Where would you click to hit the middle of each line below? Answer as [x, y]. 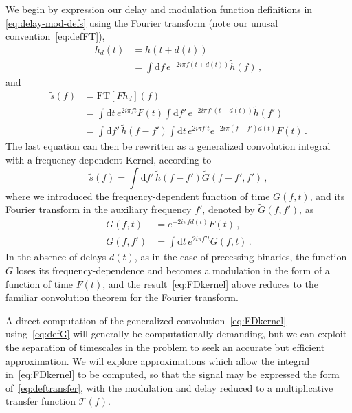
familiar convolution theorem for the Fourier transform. [122, 297]
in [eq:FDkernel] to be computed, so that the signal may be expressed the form [173, 374]
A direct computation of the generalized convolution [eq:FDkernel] [146, 320]
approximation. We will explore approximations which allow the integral [158, 360]
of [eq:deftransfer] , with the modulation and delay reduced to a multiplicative [169, 387]
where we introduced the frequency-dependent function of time [138, 196]
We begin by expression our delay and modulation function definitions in [159, 9]
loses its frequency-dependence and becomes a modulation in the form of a [173, 270]
